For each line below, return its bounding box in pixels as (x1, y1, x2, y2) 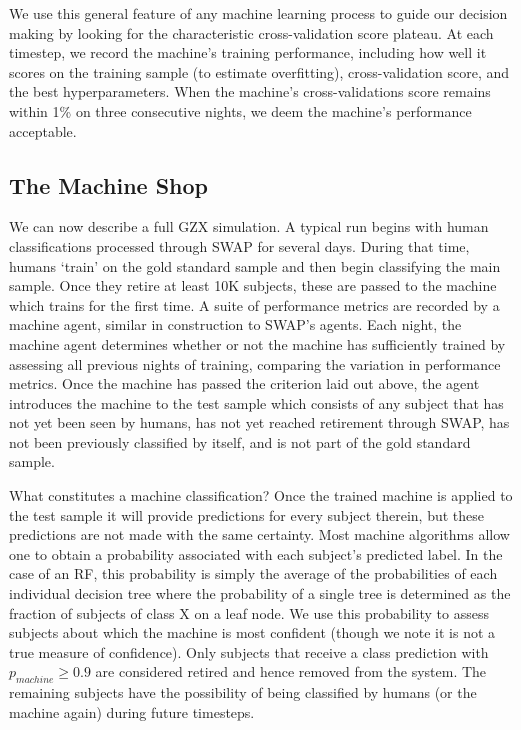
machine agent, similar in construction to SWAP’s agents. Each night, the (9, 314, 462, 335)
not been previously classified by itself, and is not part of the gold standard (9, 431, 471, 452)
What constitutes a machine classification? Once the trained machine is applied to (9, 485, 513, 506)
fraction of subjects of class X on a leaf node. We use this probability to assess (9, 602, 489, 623)
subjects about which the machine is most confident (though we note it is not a (9, 622, 496, 643)
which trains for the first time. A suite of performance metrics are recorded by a (9, 294, 500, 315)
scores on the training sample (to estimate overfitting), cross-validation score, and (9, 61, 510, 82)
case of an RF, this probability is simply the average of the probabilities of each (9, 563, 498, 584)
